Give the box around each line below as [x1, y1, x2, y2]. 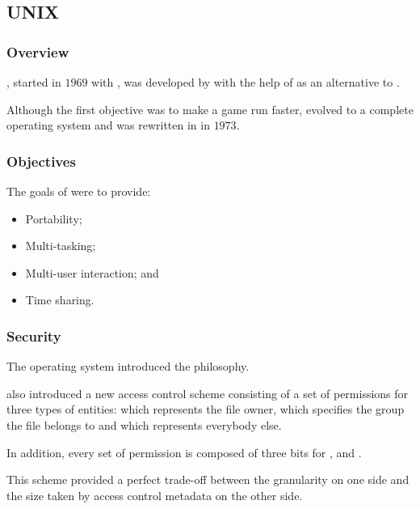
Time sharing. [25, 291, 94, 308]
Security [6, 325, 61, 346]
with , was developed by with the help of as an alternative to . [91, 74, 400, 90]
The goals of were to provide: [6, 183, 151, 199]
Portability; [25, 210, 82, 227]
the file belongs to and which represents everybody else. [6, 416, 282, 433]
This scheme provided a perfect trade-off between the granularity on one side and [6, 471, 409, 488]
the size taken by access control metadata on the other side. [6, 486, 303, 503]
